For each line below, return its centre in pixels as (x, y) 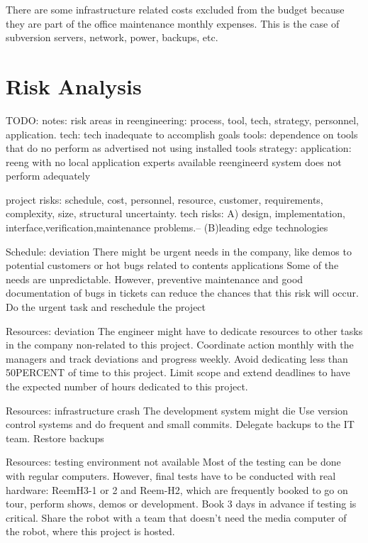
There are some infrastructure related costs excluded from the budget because (175, 9)
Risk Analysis (74, 86)
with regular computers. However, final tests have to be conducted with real (171, 475)
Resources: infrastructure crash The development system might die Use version (177, 410)
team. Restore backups (55, 438)
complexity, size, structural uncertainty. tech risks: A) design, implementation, (175, 213)
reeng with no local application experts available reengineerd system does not (174, 161)
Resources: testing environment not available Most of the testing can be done (173, 462)
